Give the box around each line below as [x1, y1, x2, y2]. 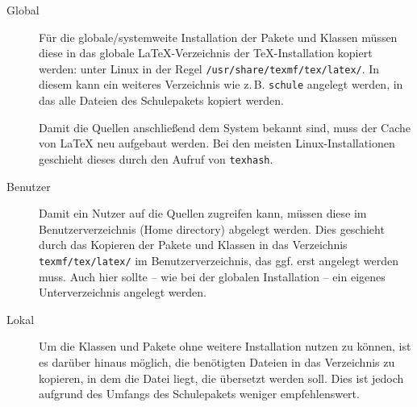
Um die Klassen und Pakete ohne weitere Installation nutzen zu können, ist [39, 338, 411, 355]
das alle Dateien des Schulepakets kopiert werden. [39, 92, 284, 109]
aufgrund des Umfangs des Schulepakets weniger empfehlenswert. [39, 385, 360, 402]
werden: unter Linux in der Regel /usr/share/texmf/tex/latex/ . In [39, 60, 380, 77]
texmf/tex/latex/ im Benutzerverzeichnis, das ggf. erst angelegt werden [39, 251, 399, 268]
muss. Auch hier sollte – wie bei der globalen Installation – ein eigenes [39, 268, 386, 284]
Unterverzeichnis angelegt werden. [39, 284, 206, 301]
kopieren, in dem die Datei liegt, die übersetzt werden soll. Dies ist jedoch [39, 369, 404, 386]
